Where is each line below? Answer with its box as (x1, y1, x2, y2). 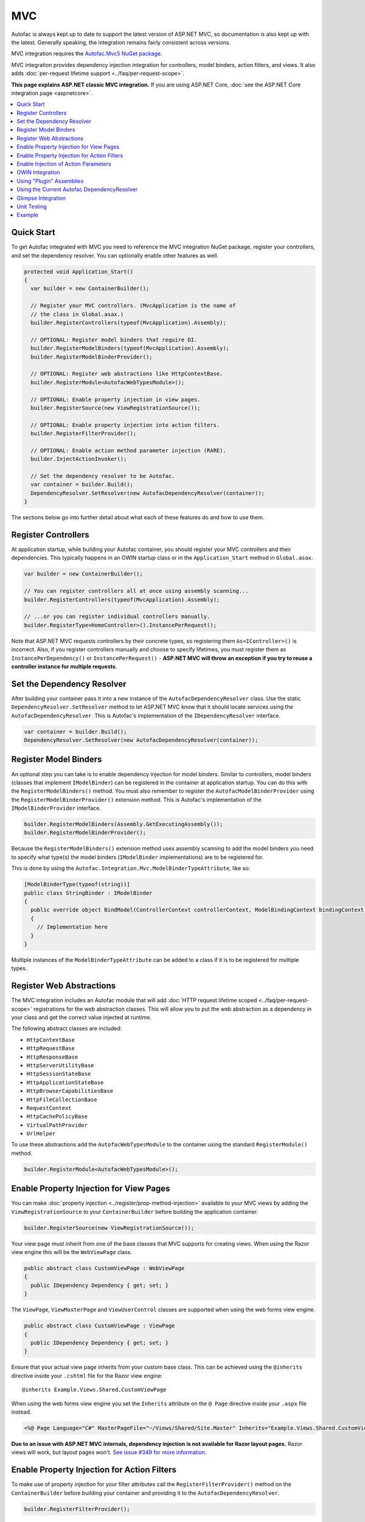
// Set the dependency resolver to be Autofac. (30, 472, 175, 480)
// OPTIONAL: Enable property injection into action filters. (30, 421, 220, 429)
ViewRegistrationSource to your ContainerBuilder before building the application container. (11, 1208, 259, 1215)
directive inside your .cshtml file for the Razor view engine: (11, 1372, 163, 1379)
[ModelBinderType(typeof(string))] (24, 881, 130, 888)
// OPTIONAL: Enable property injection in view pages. (30, 396, 201, 403)
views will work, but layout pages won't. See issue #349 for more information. (11, 1449, 207, 1456)
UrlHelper (26, 1130, 56, 1137)
